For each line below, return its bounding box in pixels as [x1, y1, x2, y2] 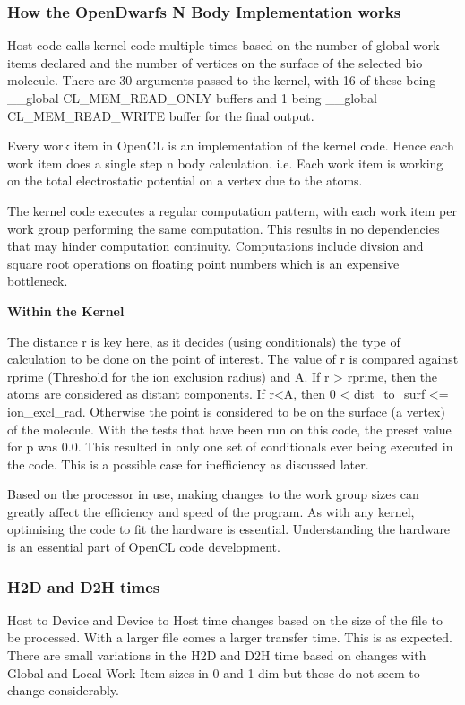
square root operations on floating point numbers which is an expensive [7, 254, 400, 272]
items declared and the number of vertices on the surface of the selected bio [7, 53, 423, 72]
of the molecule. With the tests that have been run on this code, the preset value [7, 419, 452, 438]
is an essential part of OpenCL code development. [7, 537, 280, 556]
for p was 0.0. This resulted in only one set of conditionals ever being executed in [7, 437, 453, 456]
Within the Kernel [7, 301, 125, 320]
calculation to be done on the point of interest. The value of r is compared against [7, 349, 459, 368]
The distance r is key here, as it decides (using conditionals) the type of [7, 331, 400, 350]
